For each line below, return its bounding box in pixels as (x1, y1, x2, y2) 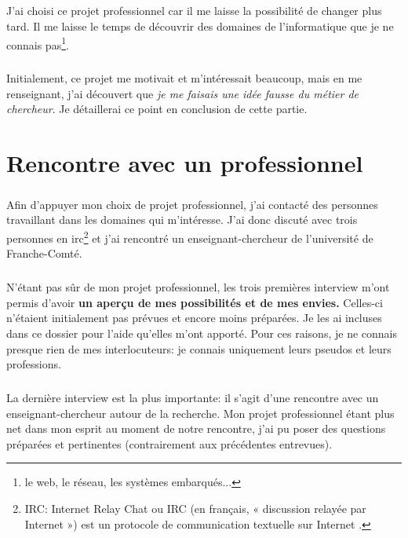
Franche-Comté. (6, 245, 82, 262)
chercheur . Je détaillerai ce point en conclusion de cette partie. (6, 101, 308, 117)
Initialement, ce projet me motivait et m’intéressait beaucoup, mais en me (6, 70, 362, 86)
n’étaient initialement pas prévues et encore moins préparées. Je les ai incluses (6, 309, 382, 326)
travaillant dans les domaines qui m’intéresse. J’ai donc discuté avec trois (6, 211, 358, 228)
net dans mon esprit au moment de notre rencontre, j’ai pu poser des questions (6, 420, 386, 437)
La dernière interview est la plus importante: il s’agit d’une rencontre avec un (6, 390, 379, 406)
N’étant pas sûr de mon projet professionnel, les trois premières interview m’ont (6, 279, 390, 295)
